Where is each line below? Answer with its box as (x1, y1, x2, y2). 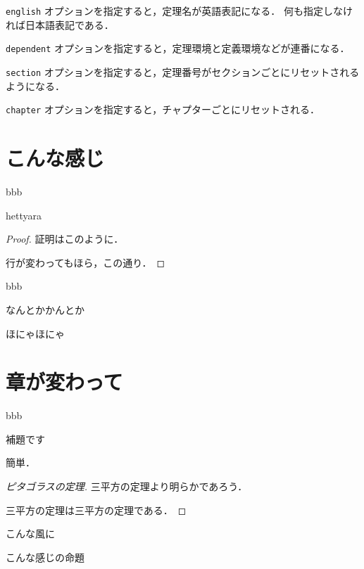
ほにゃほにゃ (6, 326, 65, 340)
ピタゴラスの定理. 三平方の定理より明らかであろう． (6, 479, 248, 493)
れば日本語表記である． (6, 17, 114, 32)
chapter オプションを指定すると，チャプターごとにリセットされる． (6, 102, 320, 117)
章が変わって (6, 367, 123, 396)
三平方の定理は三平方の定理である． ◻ (6, 502, 187, 517)
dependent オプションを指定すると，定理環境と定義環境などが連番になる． (6, 41, 350, 56)
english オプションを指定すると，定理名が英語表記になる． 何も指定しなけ (6, 4, 353, 18)
